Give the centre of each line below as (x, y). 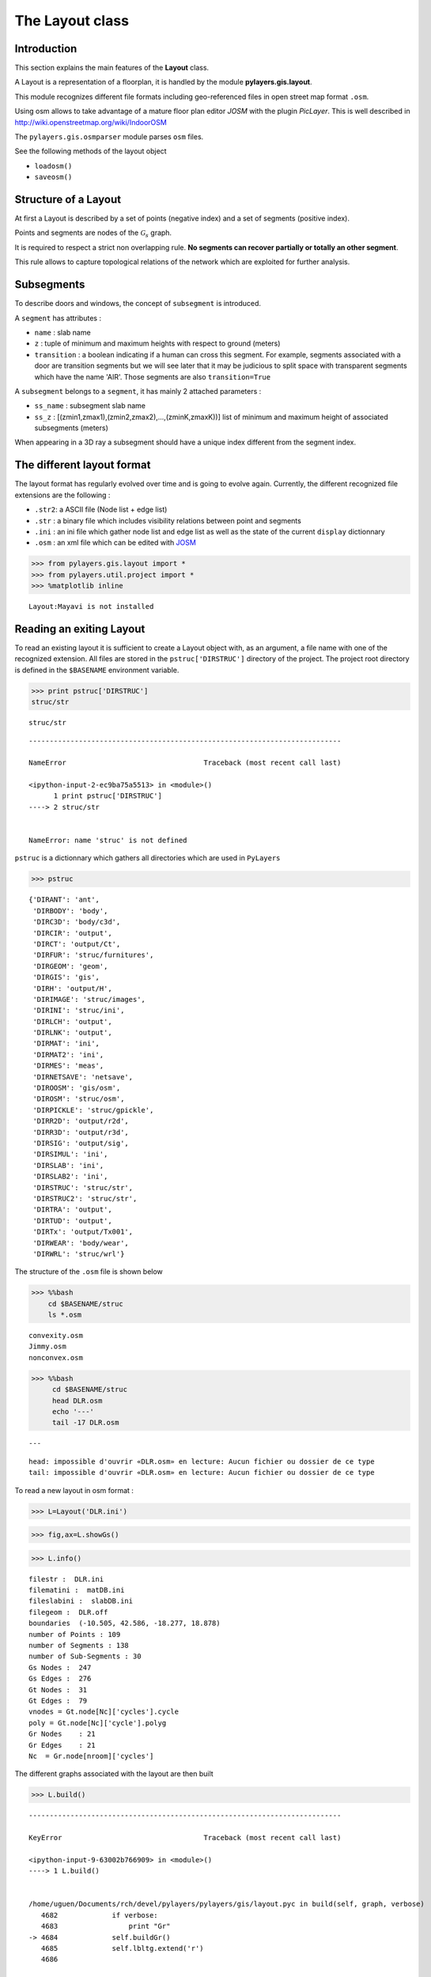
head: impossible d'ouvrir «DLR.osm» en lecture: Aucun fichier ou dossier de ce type (202, 1461)
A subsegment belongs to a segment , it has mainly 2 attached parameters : (138, 391)
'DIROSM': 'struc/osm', (79, 1099)
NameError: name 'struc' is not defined (108, 841)
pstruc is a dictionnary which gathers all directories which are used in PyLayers (147, 858)
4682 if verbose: (99, 1915)
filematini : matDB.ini (77, 1590)
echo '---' (73, 1411)
